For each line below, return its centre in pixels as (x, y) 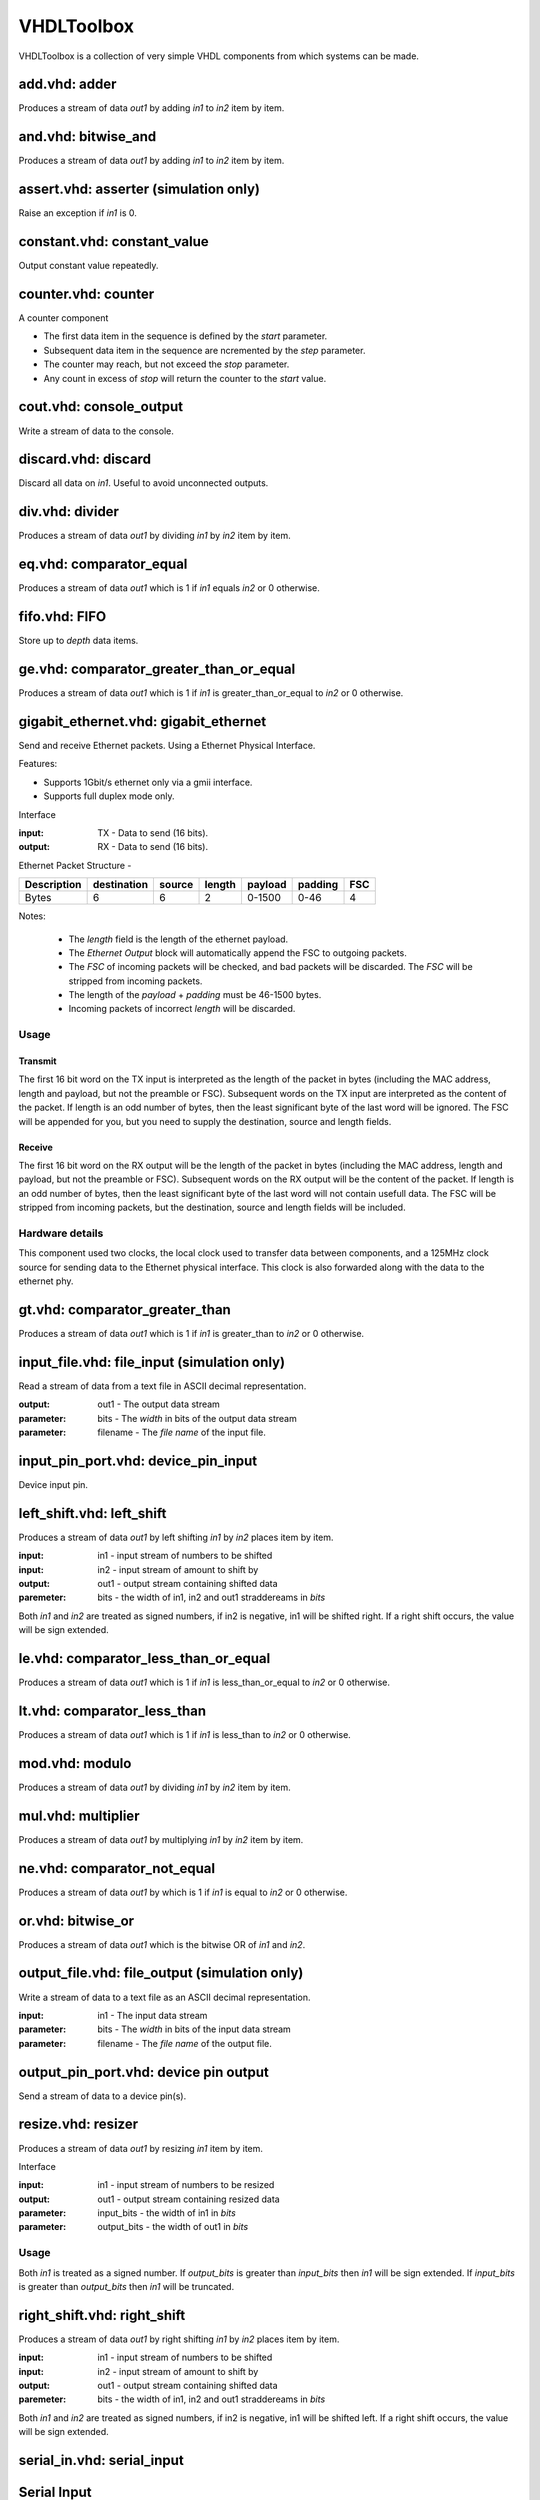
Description (53, 885)
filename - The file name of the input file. (182, 1432)
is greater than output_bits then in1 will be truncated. (126, 2287)
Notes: (32, 916)
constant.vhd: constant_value (113, 241)
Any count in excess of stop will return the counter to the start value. (185, 378)
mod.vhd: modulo (75, 1763)
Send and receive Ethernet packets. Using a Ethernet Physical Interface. (167, 745)
